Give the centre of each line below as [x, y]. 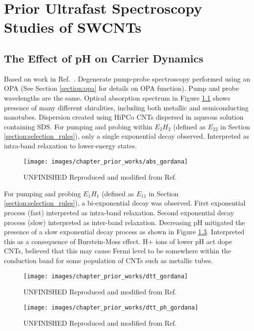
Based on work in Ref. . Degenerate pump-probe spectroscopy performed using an [127, 78]
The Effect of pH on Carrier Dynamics [104, 58]
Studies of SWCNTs [73, 27]
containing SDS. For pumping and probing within [78, 126]
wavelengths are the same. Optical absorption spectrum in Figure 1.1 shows [117, 97]
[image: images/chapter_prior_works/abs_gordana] [106, 161]
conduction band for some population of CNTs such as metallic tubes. [108, 260]
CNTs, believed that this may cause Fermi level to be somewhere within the [117, 251]
